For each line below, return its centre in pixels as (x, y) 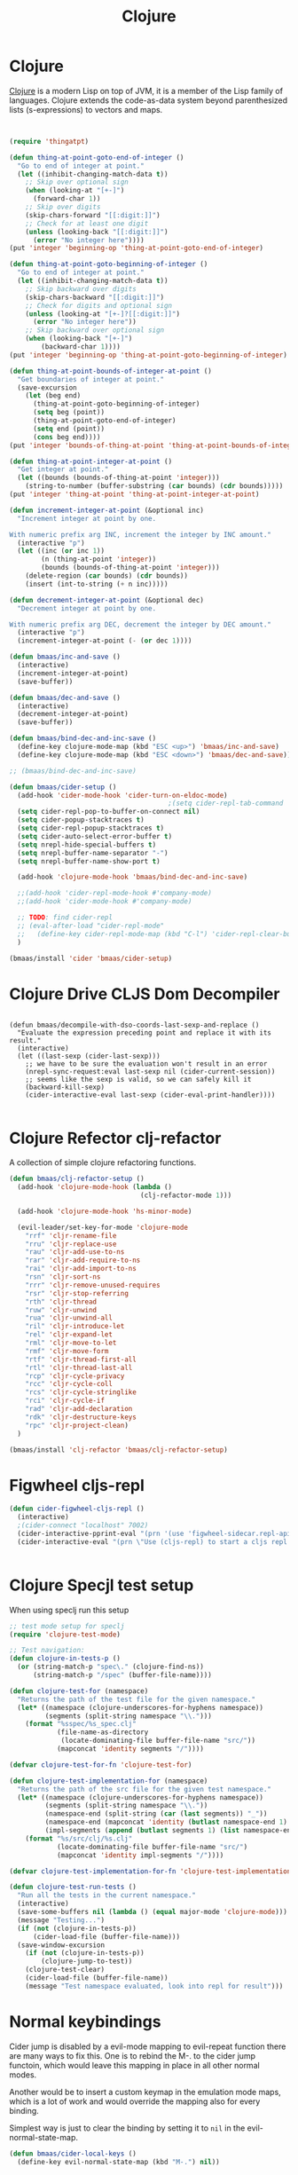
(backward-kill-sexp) (65, 1087)
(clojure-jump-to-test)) (87, 1962)
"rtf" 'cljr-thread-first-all (81, 1359)
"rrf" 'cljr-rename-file (71, 1235)
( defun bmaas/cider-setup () (63, 787)
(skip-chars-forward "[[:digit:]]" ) (93, 215)
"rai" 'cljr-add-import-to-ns (81, 1269)
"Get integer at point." (63, 469)
